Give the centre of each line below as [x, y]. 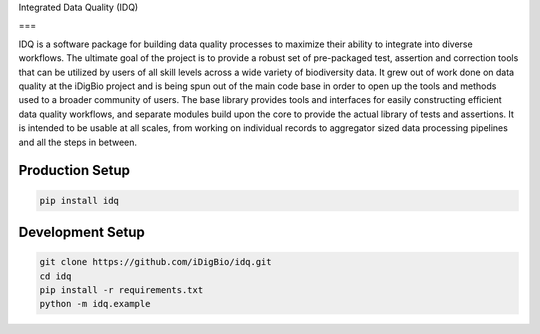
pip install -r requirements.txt [121, 289]
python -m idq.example [95, 304]
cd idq [55, 276]
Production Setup [74, 170]
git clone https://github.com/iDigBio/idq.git [155, 262]
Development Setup [81, 231]
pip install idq [79, 200]
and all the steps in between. [78, 142]
